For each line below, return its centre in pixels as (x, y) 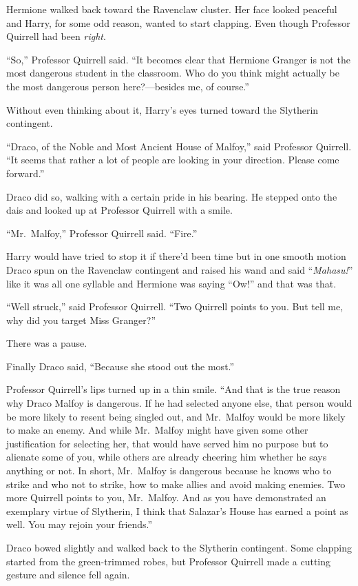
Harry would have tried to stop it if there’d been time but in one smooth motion (176, 256)
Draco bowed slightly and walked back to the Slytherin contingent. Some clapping (179, 547)
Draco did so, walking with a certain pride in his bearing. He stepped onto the (172, 196)
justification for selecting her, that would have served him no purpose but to (167, 443)
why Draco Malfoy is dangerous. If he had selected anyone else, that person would (179, 403)
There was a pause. (47, 343)
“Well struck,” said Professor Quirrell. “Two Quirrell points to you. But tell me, (175, 306)
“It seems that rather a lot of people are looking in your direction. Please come (173, 160)
